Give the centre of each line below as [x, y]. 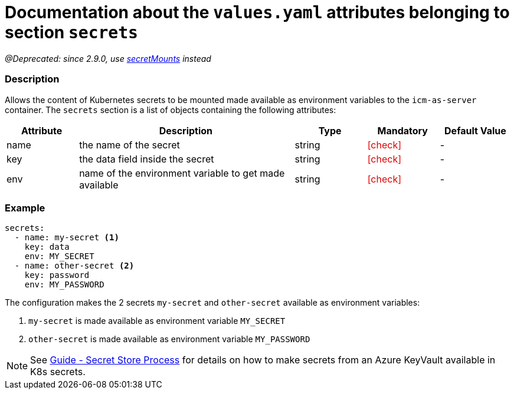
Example [25, 208]
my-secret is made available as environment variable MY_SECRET [157, 321]
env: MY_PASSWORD [64, 285]
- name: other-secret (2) [74, 266]
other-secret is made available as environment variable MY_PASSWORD [169, 339]
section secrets [71, 32]
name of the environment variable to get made [182, 173]
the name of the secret [130, 145]
